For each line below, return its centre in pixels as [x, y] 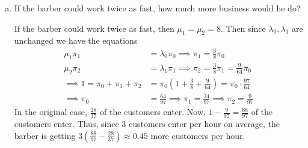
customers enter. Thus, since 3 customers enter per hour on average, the [147, 123]
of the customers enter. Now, [152, 112]
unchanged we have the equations [76, 40]
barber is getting [45, 135]
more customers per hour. [198, 135]
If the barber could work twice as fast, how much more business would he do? [157, 8]
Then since [246, 28]
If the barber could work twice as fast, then [94, 28]
